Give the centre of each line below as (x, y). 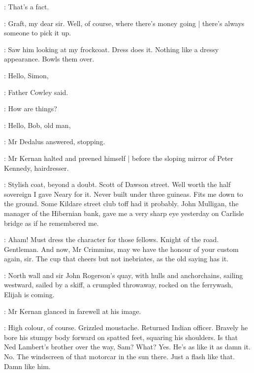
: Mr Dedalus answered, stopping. (55, 141)
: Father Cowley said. (36, 92)
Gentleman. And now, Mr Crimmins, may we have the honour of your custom (121, 249)
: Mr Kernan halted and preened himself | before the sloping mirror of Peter (119, 158)
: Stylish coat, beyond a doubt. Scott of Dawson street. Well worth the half (117, 184)
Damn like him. (27, 366)
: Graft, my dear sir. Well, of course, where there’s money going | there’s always (124, 23)
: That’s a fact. (27, 6)
